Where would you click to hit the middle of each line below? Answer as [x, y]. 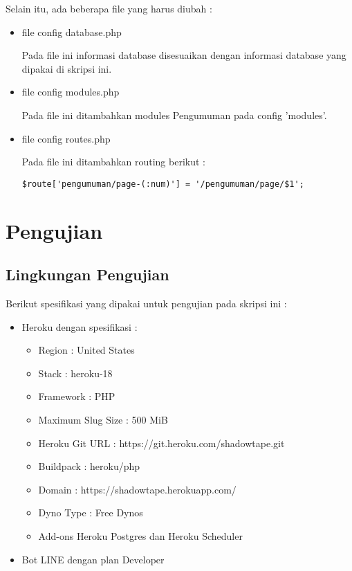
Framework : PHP [77, 396]
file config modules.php [71, 92]
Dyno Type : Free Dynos [91, 513]
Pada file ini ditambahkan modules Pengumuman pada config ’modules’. [174, 115]
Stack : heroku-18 [75, 373]
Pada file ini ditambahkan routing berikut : [113, 162]
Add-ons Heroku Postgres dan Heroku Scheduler [140, 535]
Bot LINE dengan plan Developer [93, 559]
